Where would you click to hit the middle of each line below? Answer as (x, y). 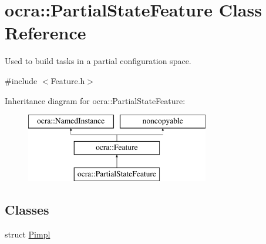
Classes (27, 210)
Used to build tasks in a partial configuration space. (98, 61)
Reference (46, 33)
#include (21, 80)
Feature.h (68, 80)
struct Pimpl (28, 234)
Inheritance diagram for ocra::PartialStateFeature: (95, 100)
